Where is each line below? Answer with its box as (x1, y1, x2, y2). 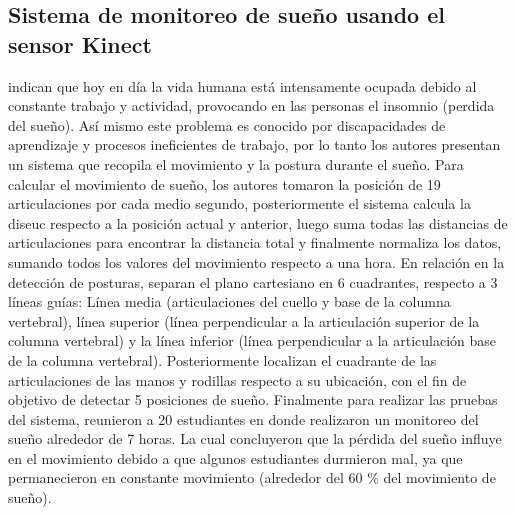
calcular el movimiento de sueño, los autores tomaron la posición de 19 (8, 173, 441, 194)
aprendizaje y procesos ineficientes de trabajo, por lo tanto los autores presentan (8, 134, 501, 155)
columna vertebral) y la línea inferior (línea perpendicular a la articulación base (8, 330, 497, 351)
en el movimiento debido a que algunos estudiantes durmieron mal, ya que (8, 447, 463, 468)
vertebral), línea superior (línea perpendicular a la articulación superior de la (8, 310, 480, 331)
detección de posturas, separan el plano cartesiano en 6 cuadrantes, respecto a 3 (8, 271, 498, 292)
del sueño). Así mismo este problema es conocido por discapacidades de (8, 114, 446, 135)
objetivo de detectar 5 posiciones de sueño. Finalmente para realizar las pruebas (8, 389, 498, 410)
